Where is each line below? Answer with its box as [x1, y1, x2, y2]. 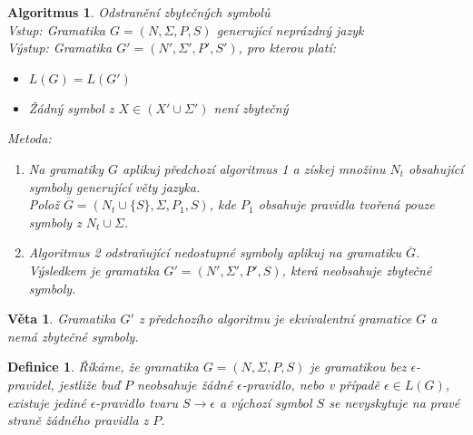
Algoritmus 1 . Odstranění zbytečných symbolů [7, 3, 271, 21]
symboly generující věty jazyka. [28, 177, 201, 196]
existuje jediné [7, 392, 86, 411]
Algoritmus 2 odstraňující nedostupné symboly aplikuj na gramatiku [28, 243, 401, 262]
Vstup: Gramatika [7, 20, 106, 39]
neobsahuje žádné [137, 374, 232, 393]
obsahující [409, 159, 464, 178]
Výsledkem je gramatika [28, 260, 160, 279]
